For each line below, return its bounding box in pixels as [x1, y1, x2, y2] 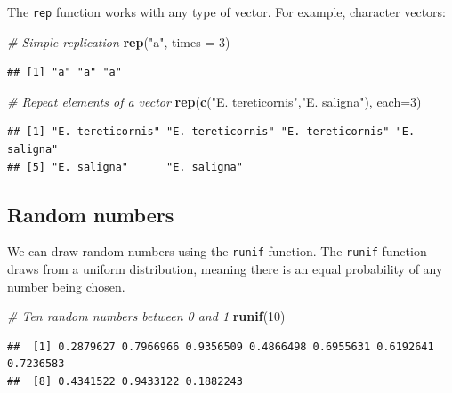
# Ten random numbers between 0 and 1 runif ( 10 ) [7, 307, 286, 325]
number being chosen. [7, 277, 125, 295]
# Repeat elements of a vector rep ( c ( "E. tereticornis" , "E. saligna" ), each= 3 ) [7, 92, 422, 110]
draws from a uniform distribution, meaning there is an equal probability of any [7, 260, 443, 278]
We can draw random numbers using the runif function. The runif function [7, 242, 427, 261]
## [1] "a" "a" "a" [7, 66, 122, 79]
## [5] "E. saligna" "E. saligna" [7, 160, 243, 173]
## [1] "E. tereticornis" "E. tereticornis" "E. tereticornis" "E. [7, 125, 416, 139]
